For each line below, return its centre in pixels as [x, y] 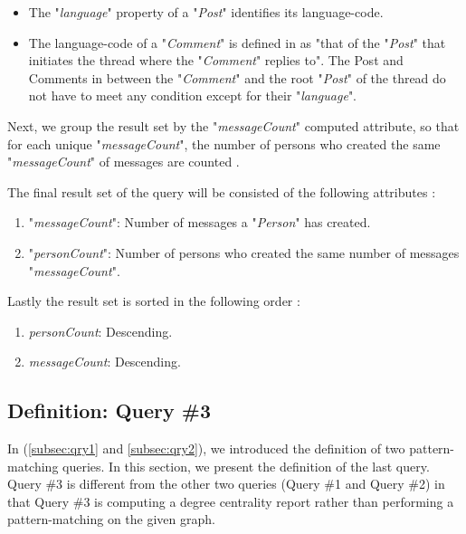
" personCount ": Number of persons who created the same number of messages [244, 252]
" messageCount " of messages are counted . [124, 162]
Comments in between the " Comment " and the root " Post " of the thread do [237, 77]
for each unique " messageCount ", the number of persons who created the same [224, 143]
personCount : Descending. [100, 331]
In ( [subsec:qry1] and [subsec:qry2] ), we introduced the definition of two [206, 448]
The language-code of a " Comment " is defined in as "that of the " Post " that [237, 42]
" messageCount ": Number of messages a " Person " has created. [200, 222]
